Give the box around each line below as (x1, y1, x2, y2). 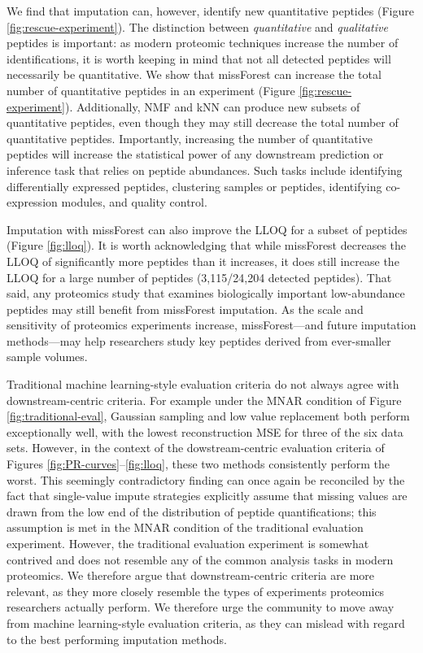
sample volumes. (7, 348, 88, 365)
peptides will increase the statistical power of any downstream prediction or (7, 146, 384, 163)
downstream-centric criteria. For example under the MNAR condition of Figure (7, 391, 402, 408)
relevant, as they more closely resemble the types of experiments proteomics (7, 582, 385, 599)
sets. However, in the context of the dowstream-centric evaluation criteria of (7, 439, 385, 456)
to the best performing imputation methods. (7, 630, 227, 647)
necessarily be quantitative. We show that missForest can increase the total (7, 66, 382, 83)
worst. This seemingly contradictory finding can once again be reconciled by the (7, 471, 405, 488)
